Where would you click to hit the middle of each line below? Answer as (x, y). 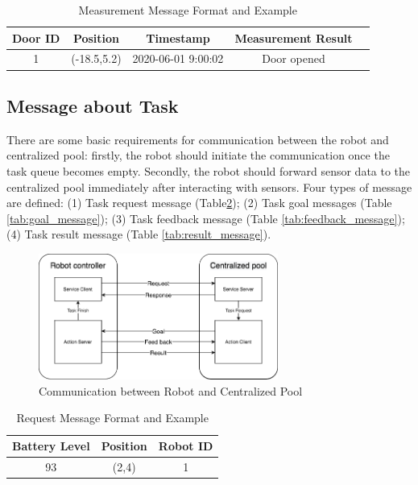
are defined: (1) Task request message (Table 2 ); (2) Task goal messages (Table (199, 203)
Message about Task (93, 105)
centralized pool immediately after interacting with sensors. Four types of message (209, 187)
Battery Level (51, 446)
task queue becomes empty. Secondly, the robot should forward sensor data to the (209, 170)
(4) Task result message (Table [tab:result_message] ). (139, 234)
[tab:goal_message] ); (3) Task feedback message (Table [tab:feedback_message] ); (206, 218)
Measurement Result (294, 37)
